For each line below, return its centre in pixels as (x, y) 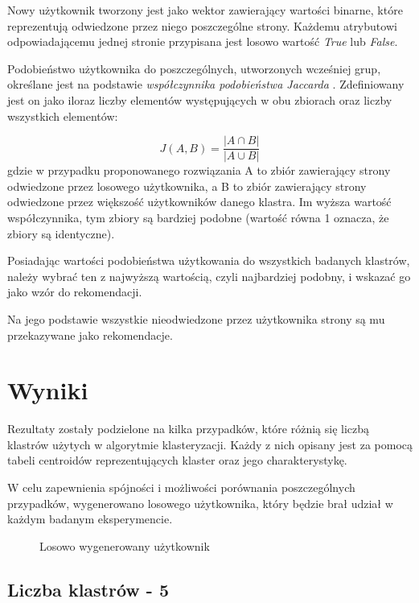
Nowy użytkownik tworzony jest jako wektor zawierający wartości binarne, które (205, 10)
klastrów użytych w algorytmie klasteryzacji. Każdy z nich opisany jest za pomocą (210, 444)
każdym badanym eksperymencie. (90, 519)
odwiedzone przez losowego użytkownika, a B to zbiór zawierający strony (187, 186)
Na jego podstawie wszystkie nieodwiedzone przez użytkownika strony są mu (196, 318)
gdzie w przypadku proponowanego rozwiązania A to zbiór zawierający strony (199, 170)
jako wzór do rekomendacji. (75, 292)
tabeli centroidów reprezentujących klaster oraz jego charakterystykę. (177, 460)
